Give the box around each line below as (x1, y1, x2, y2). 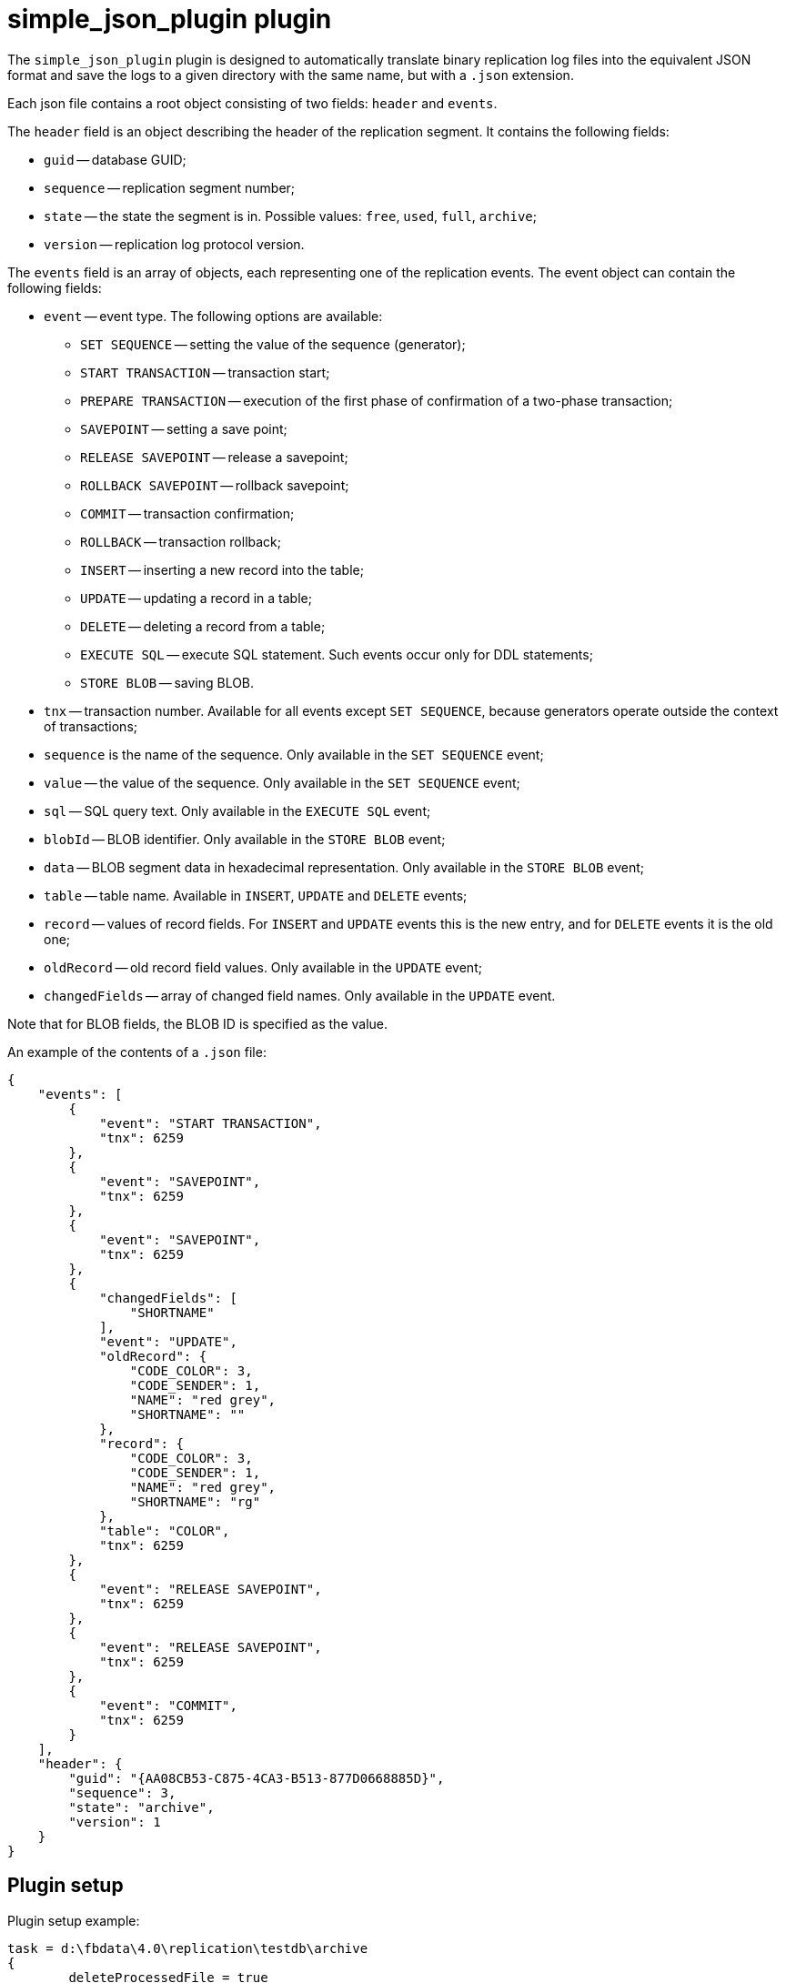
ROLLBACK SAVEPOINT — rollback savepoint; (80, 477, 349, 493)
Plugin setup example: (7, 1912, 140, 1928)
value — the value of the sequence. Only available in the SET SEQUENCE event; (44, 774, 520, 790)
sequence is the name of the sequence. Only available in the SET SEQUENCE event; (44, 746, 544, 762)
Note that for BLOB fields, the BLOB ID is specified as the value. (7, 1015, 388, 1032)
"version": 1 (68, 1814, 161, 1829)
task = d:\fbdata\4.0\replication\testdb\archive (7, 1940, 368, 1956)
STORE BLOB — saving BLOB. (80, 674, 255, 690)
